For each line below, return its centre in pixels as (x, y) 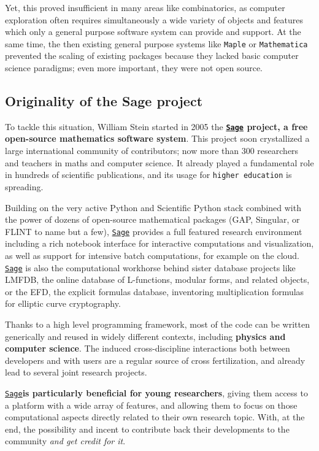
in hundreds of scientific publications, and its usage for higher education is (148, 175)
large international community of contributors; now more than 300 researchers (152, 151)
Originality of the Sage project (104, 101)
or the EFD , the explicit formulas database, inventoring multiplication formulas (155, 291)
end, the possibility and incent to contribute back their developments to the (147, 429)
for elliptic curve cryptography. (63, 303)
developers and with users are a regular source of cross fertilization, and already (155, 360)
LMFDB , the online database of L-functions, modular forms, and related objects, (157, 279)
